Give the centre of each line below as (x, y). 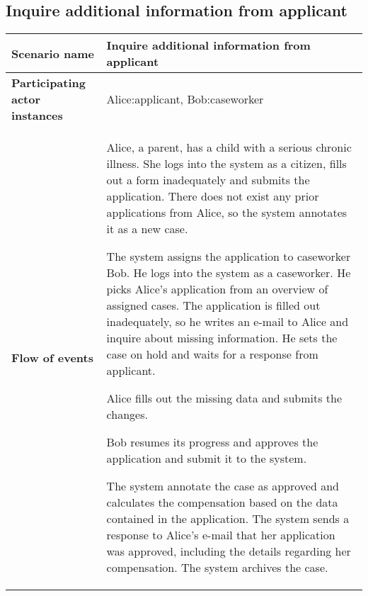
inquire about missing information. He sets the (222, 338)
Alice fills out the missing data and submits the (224, 398)
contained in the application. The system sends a (228, 519)
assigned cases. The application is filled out (213, 305)
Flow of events (52, 357)
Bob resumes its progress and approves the (212, 442)
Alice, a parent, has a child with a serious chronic (229, 147)
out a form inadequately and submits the (208, 180)
